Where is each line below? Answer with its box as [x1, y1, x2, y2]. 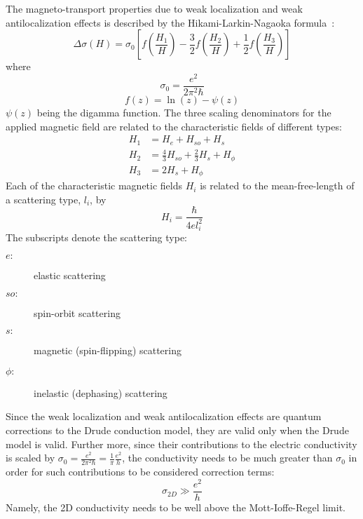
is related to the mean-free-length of [200, 178, 355, 193]
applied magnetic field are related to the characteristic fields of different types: [6, 119, 342, 133]
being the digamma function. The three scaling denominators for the [36, 105, 331, 119]
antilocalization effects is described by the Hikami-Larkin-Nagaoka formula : [6, 15, 335, 29]
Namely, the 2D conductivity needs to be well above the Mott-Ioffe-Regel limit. [6, 500, 345, 515]
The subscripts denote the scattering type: [6, 230, 187, 245]
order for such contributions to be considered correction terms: [6, 464, 275, 479]
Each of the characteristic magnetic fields [6, 178, 183, 193]
